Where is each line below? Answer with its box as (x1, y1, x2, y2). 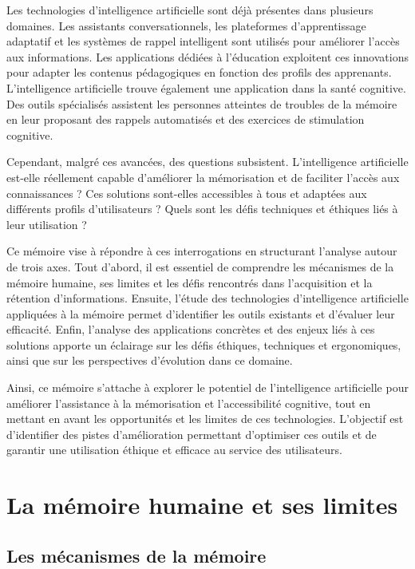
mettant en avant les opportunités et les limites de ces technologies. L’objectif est (6, 410, 404, 427)
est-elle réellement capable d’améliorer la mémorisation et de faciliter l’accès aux (6, 168, 400, 185)
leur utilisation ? (6, 215, 87, 232)
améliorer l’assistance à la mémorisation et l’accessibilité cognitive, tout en (6, 394, 371, 411)
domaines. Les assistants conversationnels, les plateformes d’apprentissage (6, 17, 366, 34)
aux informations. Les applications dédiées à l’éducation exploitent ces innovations (6, 48, 409, 65)
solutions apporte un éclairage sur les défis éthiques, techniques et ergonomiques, (6, 336, 401, 353)
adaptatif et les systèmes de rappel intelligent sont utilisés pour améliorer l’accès (6, 33, 400, 49)
